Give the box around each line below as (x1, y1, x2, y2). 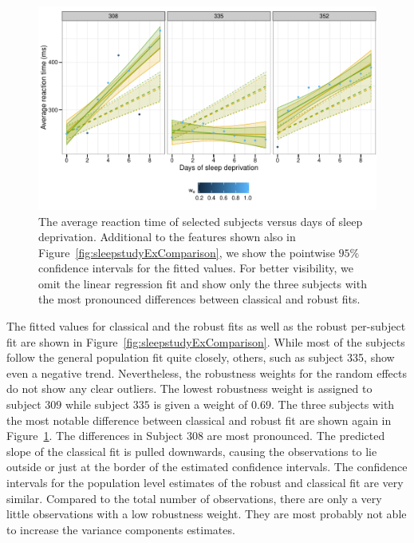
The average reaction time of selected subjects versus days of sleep (38, 212, 363, 229)
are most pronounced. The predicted (207, 427, 385, 444)
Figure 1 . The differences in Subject (6, 427, 183, 444)
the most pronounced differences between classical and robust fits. (38, 291, 361, 307)
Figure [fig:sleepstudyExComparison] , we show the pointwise (38, 244, 335, 260)
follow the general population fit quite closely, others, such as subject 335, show (6, 349, 395, 366)
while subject (65, 396, 130, 413)
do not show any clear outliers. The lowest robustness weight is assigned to (6, 380, 373, 397)
